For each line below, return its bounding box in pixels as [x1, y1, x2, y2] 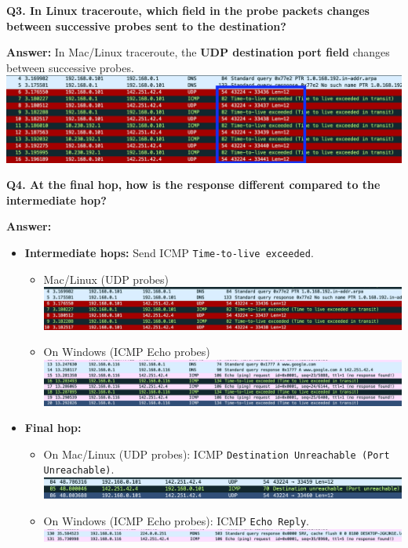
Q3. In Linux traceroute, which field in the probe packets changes [6, 2, 370, 18]
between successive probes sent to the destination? [6, 17, 286, 34]
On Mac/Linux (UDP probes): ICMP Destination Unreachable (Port [43, 445, 390, 462]
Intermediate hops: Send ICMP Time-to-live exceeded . [24, 244, 314, 260]
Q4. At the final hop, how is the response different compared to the [6, 176, 381, 193]
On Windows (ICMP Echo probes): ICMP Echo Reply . [43, 512, 309, 528]
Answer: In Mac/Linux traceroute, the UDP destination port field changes [6, 44, 390, 60]
